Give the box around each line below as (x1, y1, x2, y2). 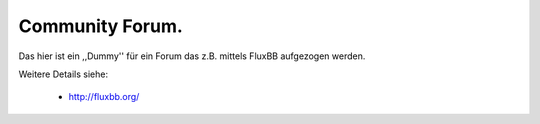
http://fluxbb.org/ (68, 91, 140, 103)
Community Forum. (18, 15, 184, 37)
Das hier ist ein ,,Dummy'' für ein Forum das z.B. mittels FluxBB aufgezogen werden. (18, 50, 366, 62)
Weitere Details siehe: (18, 68, 109, 80)
